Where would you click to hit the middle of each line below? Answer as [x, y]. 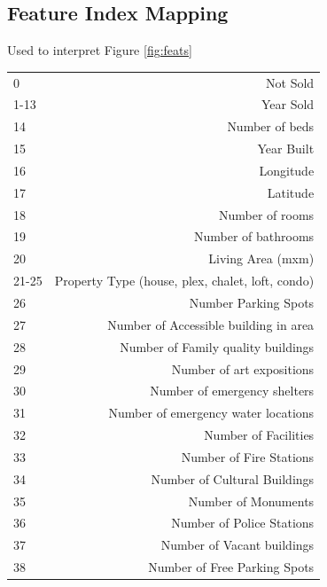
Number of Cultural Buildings [233, 478]
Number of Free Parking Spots [231, 567]
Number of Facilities [259, 435]
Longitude [287, 170]
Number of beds [271, 126]
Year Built [286, 149]
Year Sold [288, 104]
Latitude [291, 192]
